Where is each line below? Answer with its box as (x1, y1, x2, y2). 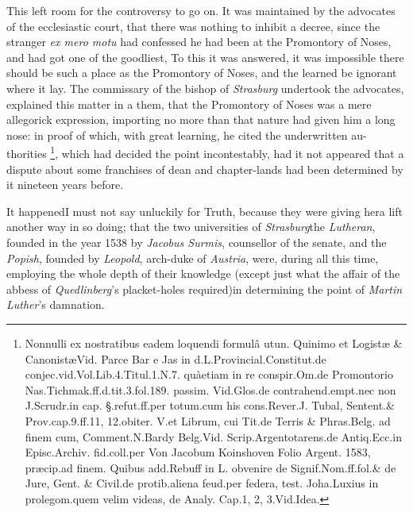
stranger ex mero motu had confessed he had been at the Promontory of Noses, (6, 33, 392, 50)
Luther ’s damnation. (6, 296, 105, 313)
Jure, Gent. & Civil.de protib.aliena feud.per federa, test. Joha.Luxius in (25, 475, 379, 491)
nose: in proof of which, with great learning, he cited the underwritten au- (6, 126, 367, 143)
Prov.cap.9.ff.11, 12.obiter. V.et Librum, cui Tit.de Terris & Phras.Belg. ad (25, 412, 391, 429)
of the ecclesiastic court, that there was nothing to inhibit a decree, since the (6, 17, 380, 34)
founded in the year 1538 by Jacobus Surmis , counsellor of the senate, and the (6, 233, 387, 250)
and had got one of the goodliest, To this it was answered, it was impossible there (6, 48, 404, 65)
